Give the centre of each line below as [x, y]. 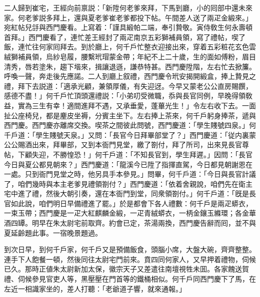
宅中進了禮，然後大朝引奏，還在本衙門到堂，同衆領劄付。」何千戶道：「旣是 [126, 193]
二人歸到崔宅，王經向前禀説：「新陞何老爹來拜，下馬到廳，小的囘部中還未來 [128, 7]
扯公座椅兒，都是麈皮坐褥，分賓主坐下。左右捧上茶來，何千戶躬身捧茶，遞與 [130, 115]
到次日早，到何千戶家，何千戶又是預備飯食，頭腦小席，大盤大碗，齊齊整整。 [130, 249]
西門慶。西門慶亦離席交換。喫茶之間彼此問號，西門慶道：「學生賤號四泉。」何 [130, 125]
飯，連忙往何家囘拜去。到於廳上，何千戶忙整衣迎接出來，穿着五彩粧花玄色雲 [130, 47]
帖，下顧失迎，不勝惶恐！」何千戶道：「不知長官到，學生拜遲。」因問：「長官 [128, 154]
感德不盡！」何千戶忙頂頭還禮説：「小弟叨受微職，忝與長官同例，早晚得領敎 [128, 96]
